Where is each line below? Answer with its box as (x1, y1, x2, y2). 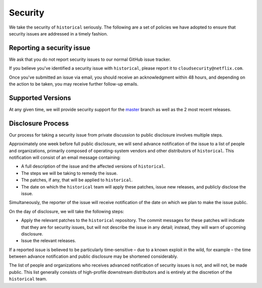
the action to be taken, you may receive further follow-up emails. (9, 81, 138, 87)
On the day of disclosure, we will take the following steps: (9, 208, 124, 214)
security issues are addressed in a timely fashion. (9, 31, 108, 36)
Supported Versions (9, 94, 71, 102)
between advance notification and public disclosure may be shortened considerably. (9, 254, 178, 259)
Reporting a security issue (9, 44, 91, 52)
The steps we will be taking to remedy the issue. (21, 170, 118, 176)
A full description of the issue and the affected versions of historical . (21, 163, 165, 169)
